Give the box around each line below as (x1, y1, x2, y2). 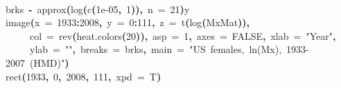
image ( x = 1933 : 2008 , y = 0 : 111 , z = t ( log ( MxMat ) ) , (6, 15, 250, 30)
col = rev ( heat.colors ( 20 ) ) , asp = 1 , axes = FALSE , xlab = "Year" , (30, 28, 336, 43)
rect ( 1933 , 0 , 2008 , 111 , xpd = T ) (6, 69, 161, 83)
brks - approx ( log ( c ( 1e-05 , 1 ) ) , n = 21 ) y (6, 1, 190, 16)
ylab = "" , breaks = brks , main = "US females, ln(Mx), (30, 42, 282, 56)
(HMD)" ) (30, 55, 69, 69)
